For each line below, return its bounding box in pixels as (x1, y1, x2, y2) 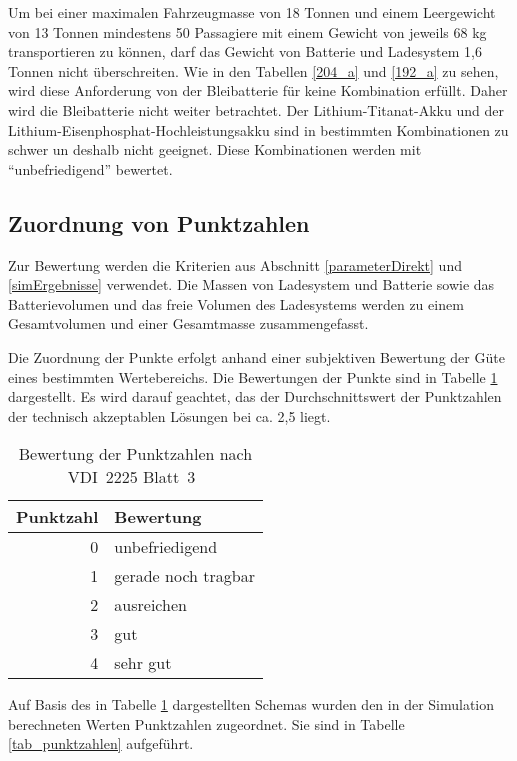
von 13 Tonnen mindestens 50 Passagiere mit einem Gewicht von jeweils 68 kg (8, 21, 487, 42)
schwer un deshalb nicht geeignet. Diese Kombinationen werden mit (8, 139, 422, 160)
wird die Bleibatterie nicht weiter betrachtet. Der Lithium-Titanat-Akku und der (8, 99, 504, 120)
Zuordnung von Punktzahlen (8, 207, 310, 238)
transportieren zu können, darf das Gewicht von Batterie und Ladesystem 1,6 (8, 41, 482, 62)
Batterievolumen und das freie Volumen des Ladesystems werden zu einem (8, 293, 464, 314)
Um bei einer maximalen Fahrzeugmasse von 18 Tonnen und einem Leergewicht (8, 2, 496, 22)
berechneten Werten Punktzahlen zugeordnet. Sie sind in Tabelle (8, 713, 405, 734)
